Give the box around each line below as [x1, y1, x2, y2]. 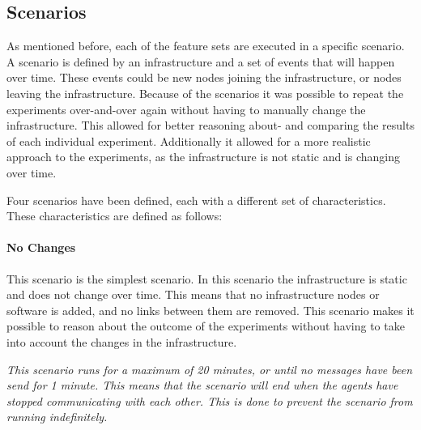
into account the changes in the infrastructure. [6, 333, 237, 350]
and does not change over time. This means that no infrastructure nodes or [6, 286, 380, 303]
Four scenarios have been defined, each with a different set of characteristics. [6, 191, 386, 208]
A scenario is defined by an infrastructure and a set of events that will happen [6, 53, 395, 70]
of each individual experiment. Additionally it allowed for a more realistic [6, 132, 371, 149]
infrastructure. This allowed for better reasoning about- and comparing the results [6, 117, 415, 134]
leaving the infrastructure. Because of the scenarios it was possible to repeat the [6, 84, 404, 101]
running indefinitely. [6, 408, 108, 425]
